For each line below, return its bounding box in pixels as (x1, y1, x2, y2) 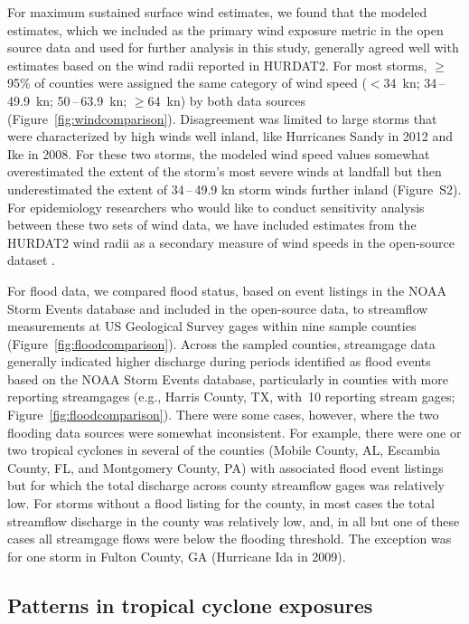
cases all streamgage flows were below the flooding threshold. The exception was (7, 529, 452, 548)
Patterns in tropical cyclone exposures (7, 591, 373, 619)
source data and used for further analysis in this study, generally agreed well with (7, 38, 459, 57)
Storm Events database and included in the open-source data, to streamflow (7, 298, 428, 317)
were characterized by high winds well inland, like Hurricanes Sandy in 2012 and (7, 127, 454, 146)
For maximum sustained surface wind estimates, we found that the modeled (7, 3, 427, 21)
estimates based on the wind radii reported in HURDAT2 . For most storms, (7, 55, 427, 74)
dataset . (7, 251, 55, 269)
